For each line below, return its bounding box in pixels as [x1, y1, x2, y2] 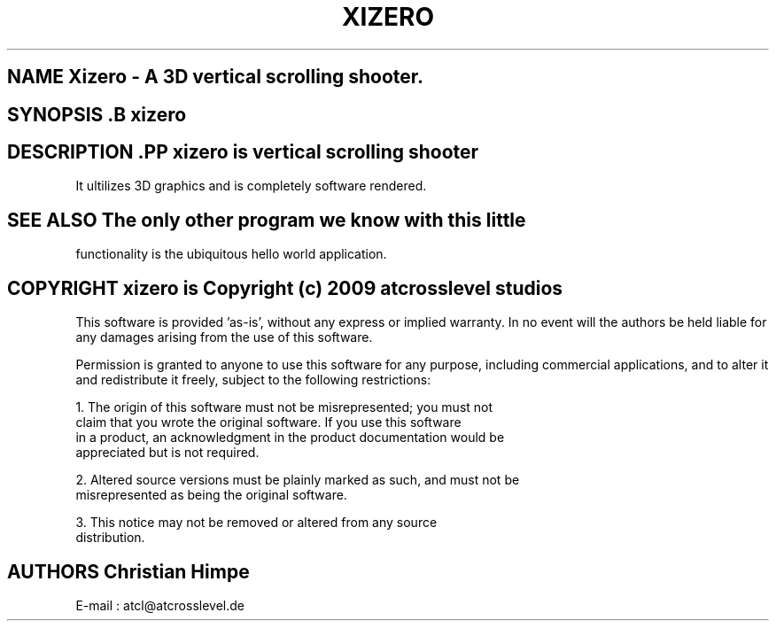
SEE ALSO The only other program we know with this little [7, 208, 526, 231]
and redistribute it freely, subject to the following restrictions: [75, 372, 431, 388]
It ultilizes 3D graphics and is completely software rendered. [75, 178, 427, 194]
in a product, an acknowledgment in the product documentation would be [75, 430, 505, 446]
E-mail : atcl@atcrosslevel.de [75, 597, 244, 613]
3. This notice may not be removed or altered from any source [75, 515, 438, 531]
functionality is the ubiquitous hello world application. [75, 246, 387, 262]
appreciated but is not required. [75, 445, 260, 461]
